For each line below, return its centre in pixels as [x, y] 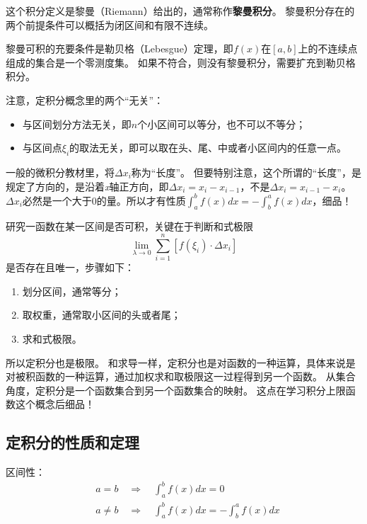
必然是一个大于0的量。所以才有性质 [104, 200]
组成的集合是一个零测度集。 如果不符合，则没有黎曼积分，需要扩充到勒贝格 [181, 62]
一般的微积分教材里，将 [60, 172]
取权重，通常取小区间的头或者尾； [101, 315]
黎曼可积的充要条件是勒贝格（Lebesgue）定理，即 [120, 49]
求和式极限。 [52, 338]
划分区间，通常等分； [72, 291]
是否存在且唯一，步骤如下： [70, 267]
